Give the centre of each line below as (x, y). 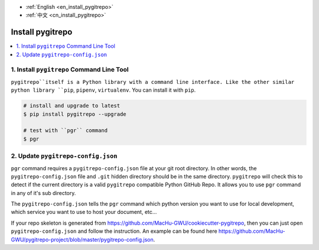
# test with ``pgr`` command (66, 131)
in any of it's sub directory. (43, 193)
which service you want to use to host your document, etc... (84, 212)
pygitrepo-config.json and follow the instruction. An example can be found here (114, 231)
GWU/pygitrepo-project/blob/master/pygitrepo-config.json (82, 239)
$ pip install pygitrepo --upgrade (75, 114)
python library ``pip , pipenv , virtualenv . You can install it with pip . (103, 90)
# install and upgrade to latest (72, 106)
